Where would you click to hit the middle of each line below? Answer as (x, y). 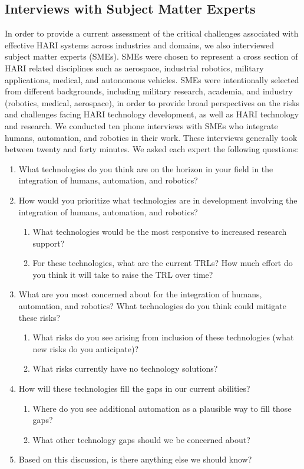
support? (49, 243)
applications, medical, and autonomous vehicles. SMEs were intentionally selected (152, 79)
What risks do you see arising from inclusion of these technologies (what (163, 337)
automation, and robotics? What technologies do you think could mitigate (152, 306)
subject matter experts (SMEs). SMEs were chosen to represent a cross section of (151, 56)
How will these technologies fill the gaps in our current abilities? (134, 388)
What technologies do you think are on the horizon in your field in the (146, 168)
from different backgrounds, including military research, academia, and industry (149, 91)
